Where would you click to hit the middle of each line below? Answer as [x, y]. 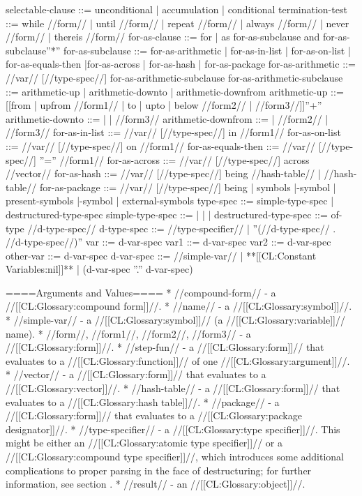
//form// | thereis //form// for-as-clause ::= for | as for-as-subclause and [163, 37]
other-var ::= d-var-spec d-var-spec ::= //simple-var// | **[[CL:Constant [161, 255]
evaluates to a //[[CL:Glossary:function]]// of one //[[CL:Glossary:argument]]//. [178, 360]
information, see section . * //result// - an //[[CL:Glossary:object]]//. [156, 484]
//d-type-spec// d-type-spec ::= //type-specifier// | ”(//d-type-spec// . [182, 228]
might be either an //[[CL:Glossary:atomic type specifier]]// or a [144, 443]
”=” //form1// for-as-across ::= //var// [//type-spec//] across [174, 159]
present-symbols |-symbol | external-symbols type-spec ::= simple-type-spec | [170, 201]
